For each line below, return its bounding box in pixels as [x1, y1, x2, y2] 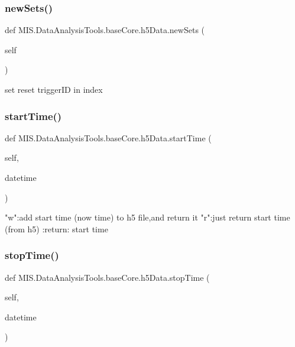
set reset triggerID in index [5, 83, 103, 95]
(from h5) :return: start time [5, 222, 108, 235]
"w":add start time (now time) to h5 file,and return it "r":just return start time [5, 211, 290, 223]
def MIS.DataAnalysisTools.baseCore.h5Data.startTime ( [5, 131, 212, 144]
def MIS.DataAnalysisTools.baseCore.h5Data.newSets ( [5, 24, 205, 36]
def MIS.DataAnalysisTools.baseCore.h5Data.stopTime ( [5, 271, 210, 283]
